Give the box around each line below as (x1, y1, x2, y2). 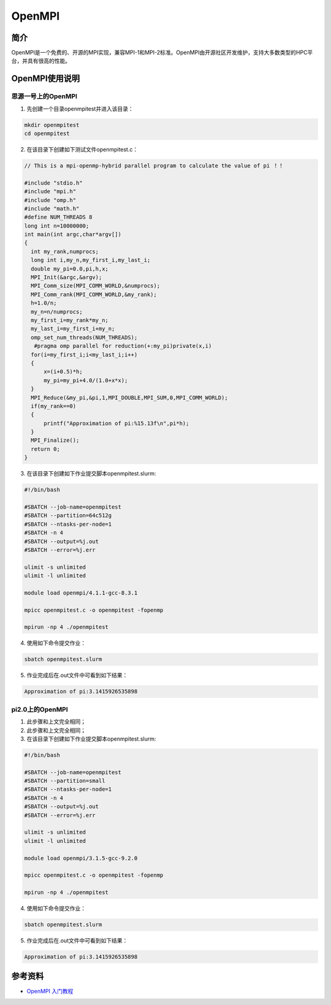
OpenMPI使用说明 (11, 74, 80, 84)
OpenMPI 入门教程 (26, 987, 74, 995)
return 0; (31, 445, 61, 452)
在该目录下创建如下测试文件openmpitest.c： (26, 145, 139, 153)
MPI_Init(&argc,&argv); (31, 274, 102, 281)
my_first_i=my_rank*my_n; (31, 317, 108, 323)
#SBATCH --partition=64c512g (24, 512, 112, 519)
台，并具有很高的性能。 (11, 57, 70, 64)
